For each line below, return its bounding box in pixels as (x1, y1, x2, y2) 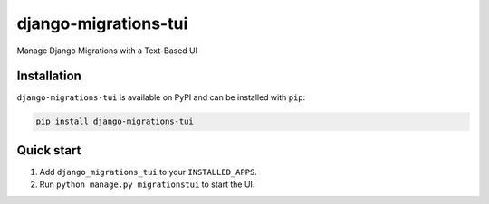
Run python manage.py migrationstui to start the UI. (39, 179, 255, 190)
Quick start (16, 143, 81, 158)
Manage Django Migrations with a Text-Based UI (16, 45, 198, 56)
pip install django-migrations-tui (35, 116, 194, 126)
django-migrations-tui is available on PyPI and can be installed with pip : (16, 92, 306, 103)
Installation (16, 69, 81, 84)
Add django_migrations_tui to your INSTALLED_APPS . (39, 166, 258, 177)
